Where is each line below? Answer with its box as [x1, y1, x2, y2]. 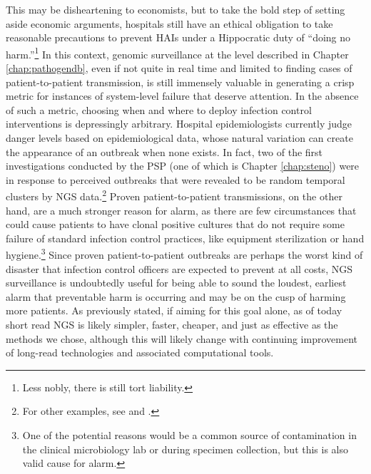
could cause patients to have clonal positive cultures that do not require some [6, 217, 345, 232]
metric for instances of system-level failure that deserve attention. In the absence [6, 88, 359, 103]
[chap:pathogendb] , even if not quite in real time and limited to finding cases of [6, 61, 352, 76]
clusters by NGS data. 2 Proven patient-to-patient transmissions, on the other [6, 187, 342, 204]
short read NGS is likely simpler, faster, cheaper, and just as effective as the [6, 317, 338, 332]
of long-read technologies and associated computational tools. [6, 345, 274, 360]
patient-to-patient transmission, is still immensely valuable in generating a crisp [6, 74, 355, 89]
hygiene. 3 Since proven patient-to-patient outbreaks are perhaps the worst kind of [6, 245, 363, 262]
